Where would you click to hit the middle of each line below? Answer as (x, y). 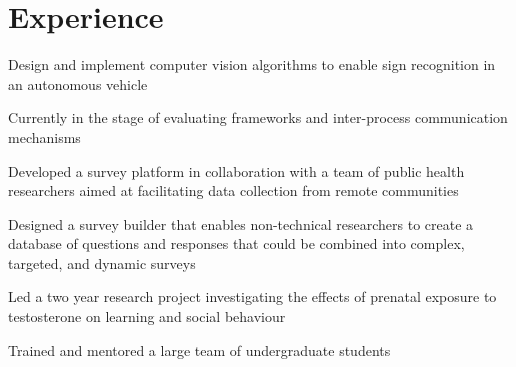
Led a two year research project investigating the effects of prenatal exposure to (252, 296)
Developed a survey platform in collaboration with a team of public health (236, 170)
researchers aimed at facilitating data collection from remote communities (233, 190)
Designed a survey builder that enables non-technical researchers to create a (241, 223)
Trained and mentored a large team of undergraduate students (199, 349)
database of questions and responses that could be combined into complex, (236, 243)
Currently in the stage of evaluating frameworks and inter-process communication (258, 117)
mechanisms (44, 136)
